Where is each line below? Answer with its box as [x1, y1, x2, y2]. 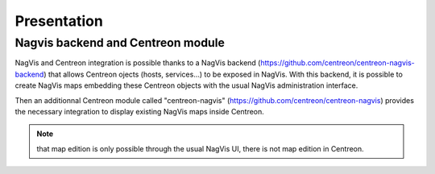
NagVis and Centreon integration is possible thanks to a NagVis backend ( [14, 58, 261, 68]
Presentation [14, 12, 104, 30]
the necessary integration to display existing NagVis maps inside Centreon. [14, 106, 265, 116]
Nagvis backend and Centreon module [14, 35, 226, 50]
